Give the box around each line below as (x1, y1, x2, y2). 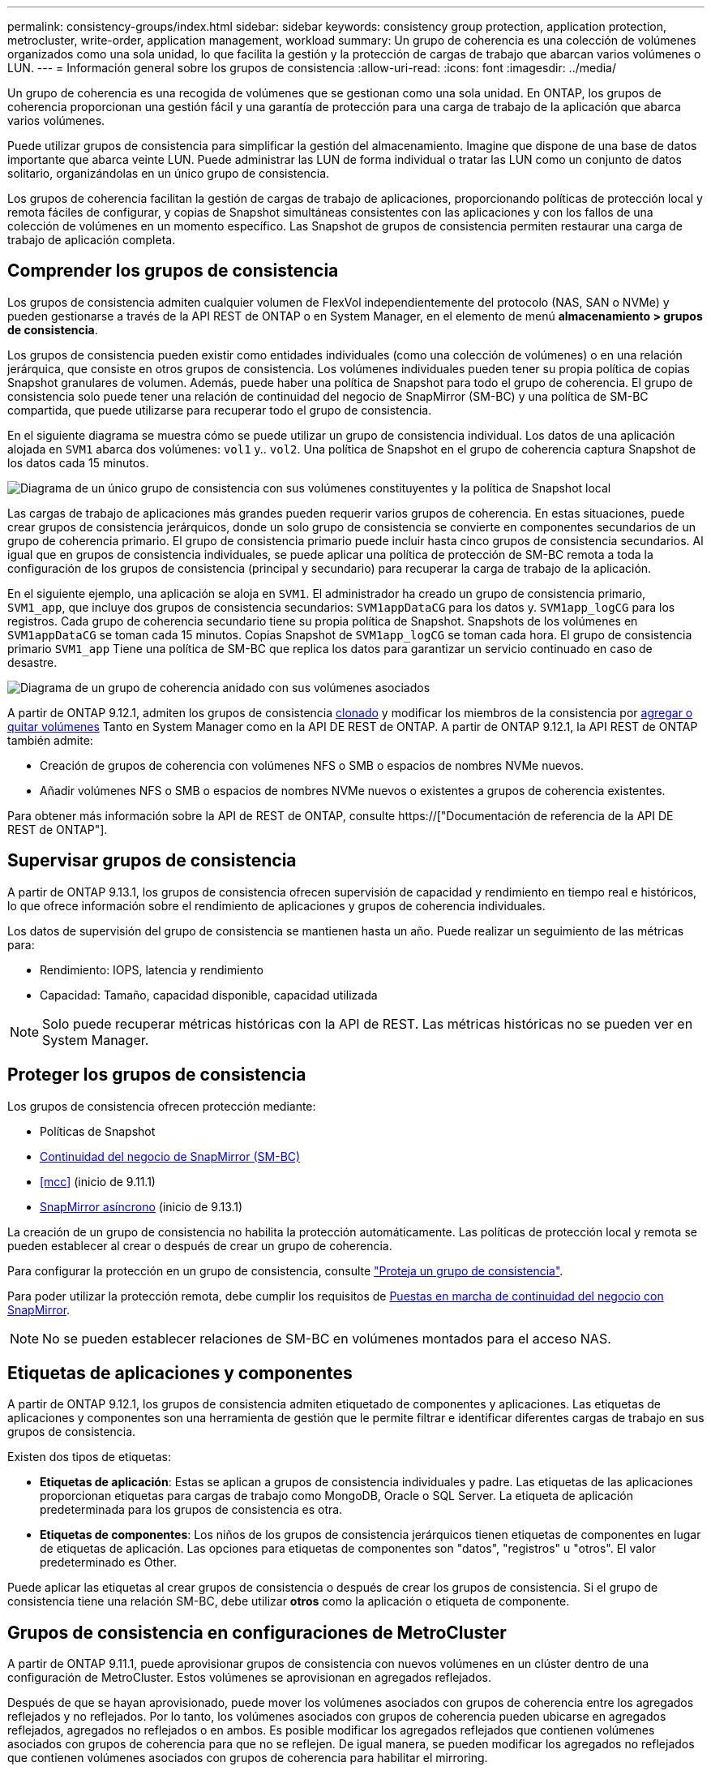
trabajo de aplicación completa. (7, 233, 176, 247)
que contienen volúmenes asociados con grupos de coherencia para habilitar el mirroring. (7, 1751, 488, 1765)
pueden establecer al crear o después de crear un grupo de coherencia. (7, 1238, 392, 1253)
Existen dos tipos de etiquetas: (7, 1450, 171, 1464)
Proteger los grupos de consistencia (7, 1064, 306, 1085)
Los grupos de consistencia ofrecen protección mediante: (7, 1098, 316, 1113)
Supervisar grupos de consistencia (7, 850, 297, 871)
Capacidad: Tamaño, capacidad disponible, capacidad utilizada (40, 987, 378, 1002)
